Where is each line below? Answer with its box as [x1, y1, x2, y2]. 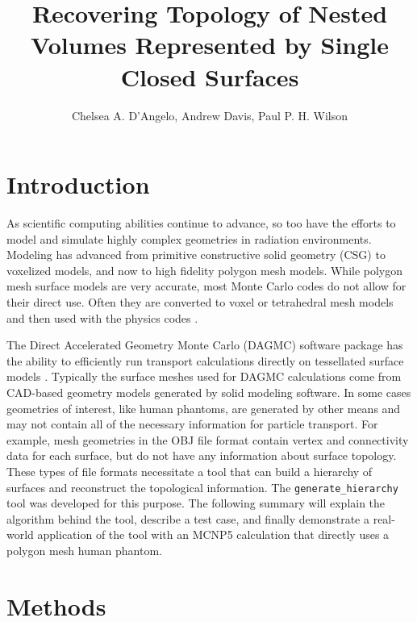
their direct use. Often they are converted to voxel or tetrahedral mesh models [6, 294, 394, 310]
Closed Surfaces [120, 60, 299, 93]
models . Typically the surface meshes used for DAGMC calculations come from [6, 368, 402, 385]
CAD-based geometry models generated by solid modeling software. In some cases [6, 383, 411, 400]
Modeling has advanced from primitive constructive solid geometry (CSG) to [6, 246, 386, 263]
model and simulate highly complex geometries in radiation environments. [6, 230, 372, 247]
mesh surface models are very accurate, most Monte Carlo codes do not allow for [6, 278, 407, 294]
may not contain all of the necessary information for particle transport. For [6, 415, 378, 432]
